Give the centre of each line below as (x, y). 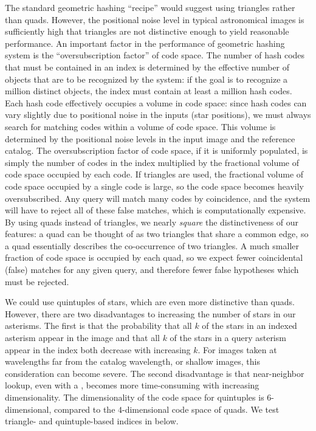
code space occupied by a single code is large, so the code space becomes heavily (154, 186)
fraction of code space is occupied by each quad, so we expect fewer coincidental (154, 257)
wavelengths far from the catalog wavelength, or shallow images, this (132, 361)
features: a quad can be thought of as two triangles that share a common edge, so (157, 234)
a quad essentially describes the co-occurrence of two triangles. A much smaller (152, 245)
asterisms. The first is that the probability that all (98, 326)
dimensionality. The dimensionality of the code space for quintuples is (135, 397)
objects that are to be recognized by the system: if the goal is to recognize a (146, 79)
